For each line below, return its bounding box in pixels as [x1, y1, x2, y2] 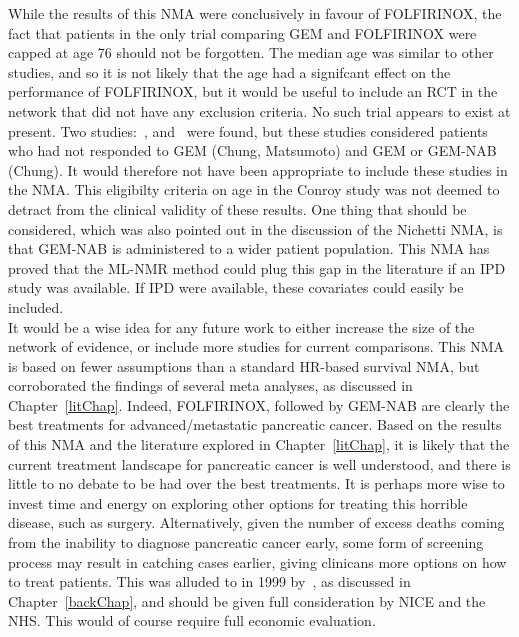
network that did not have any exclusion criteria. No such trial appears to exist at [8, 100, 511, 121]
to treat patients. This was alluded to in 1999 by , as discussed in [8, 571, 411, 592]
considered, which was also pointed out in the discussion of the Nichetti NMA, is [8, 218, 503, 239]
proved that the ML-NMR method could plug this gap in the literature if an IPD [8, 257, 506, 278]
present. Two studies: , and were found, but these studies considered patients [8, 120, 488, 141]
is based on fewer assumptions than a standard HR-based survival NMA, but [8, 355, 480, 376]
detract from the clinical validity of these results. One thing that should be [8, 198, 467, 219]
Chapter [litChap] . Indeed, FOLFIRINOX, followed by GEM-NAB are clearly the [8, 394, 510, 415]
